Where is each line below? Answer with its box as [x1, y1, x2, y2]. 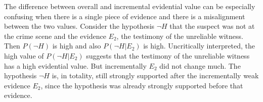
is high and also [52, 40, 101, 51]
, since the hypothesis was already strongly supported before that [40, 80, 243, 90]
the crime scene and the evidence [4, 30, 106, 41]
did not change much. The [159, 60, 241, 71]
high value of [4, 50, 44, 61]
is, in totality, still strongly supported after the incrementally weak [52, 70, 259, 81]
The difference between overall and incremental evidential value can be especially [4, 1, 255, 11]
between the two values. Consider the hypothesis [4, 21, 155, 31]
